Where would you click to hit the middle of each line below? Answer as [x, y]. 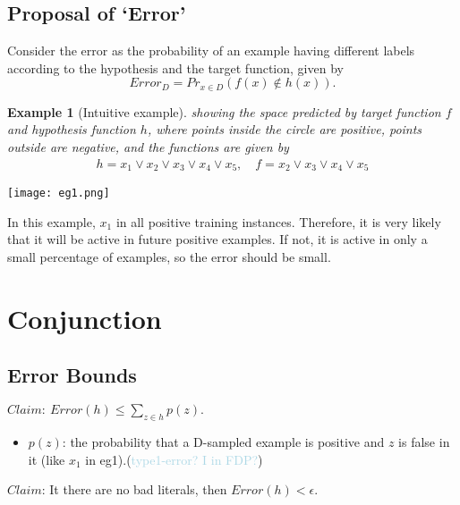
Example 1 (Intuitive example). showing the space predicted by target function [224, 111]
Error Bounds [72, 375]
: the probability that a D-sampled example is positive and [223, 441]
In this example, [51, 221]
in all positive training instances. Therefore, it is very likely [278, 221]
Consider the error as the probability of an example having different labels [211, 50]
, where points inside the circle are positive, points [285, 129]
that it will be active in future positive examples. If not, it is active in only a [217, 239]
